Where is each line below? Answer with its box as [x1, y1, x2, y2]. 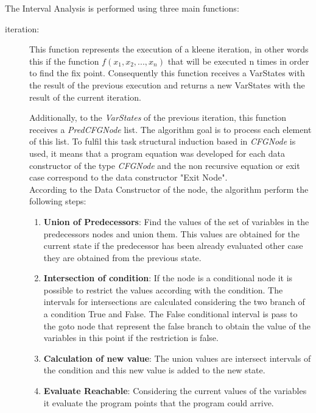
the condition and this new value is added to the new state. [43, 364, 265, 376]
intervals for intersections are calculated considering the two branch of [43, 295, 305, 308]
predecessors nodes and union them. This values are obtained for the [43, 227, 300, 240]
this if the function [29, 54, 99, 67]
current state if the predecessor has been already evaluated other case [43, 239, 303, 252]
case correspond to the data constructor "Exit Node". [29, 171, 228, 184]
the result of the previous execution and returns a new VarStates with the [29, 78, 305, 91]
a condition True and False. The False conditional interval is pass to [43, 307, 298, 320]
